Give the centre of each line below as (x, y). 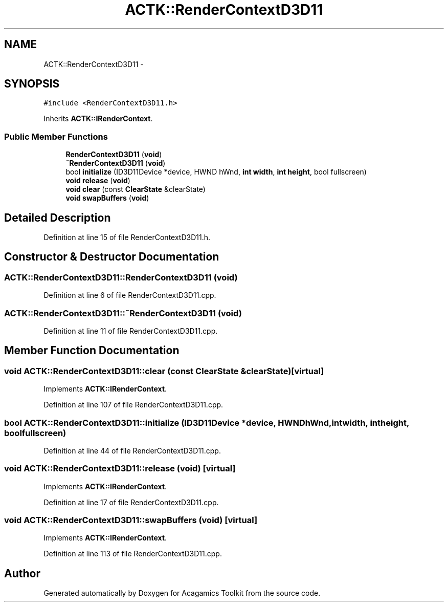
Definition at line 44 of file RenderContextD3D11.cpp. (132, 450)
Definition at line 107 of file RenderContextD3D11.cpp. (133, 405)
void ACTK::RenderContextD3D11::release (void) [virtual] (120, 469)
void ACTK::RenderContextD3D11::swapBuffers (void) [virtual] (131, 520)
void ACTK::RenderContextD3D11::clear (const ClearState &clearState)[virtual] (164, 371)
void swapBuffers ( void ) (107, 198)
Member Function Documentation (92, 351)
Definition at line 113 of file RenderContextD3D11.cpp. (133, 554)
